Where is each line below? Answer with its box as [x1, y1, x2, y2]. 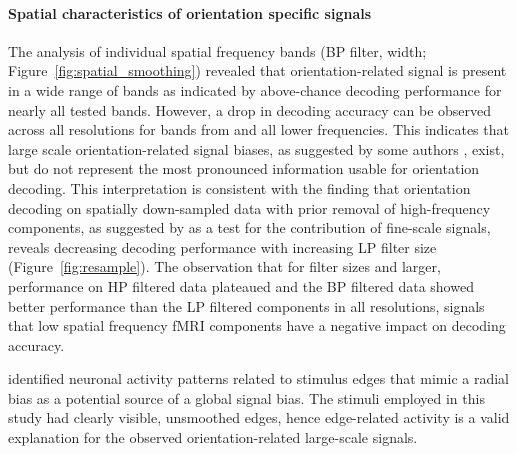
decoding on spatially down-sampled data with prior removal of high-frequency [8, 197, 491, 218]
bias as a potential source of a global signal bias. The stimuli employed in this [8, 387, 485, 408]
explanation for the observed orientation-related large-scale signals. [8, 427, 418, 448]
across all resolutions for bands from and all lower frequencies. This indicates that [8, 119, 509, 140]
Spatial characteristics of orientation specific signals [8, 2, 372, 23]
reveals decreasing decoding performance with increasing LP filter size [8, 236, 437, 257]
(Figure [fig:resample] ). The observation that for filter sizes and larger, [8, 256, 441, 277]
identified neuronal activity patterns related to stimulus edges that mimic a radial [8, 368, 509, 389]
